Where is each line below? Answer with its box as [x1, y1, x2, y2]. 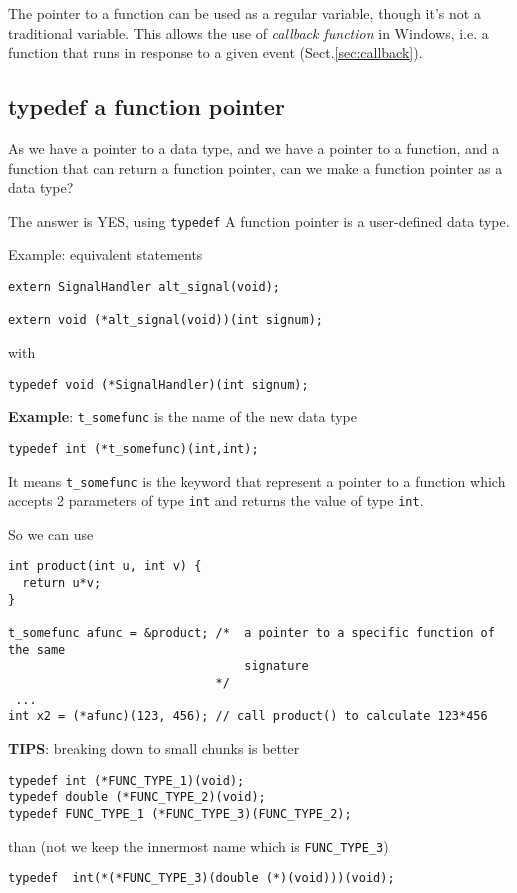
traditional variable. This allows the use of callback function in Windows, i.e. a [8, 22, 489, 43]
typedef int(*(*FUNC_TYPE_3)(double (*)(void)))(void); [8, 871, 395, 886]
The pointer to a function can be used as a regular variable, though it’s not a [8, 3, 481, 23]
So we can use [8, 523, 94, 544]
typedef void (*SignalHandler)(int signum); [8, 377, 309, 392]
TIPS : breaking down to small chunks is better [8, 738, 300, 759]
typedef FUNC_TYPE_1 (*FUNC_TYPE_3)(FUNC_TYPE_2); [8, 806, 352, 821]
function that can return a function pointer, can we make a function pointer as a [8, 157, 503, 178]
